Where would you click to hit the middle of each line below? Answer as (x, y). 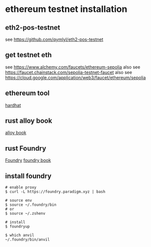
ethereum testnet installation (66, 9)
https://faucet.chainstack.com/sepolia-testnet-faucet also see (69, 72)
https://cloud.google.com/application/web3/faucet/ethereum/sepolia (75, 78)
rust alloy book (29, 121)
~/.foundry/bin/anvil (28, 240)
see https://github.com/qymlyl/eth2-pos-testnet (54, 39)
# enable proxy (21, 187)
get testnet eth (29, 55)
